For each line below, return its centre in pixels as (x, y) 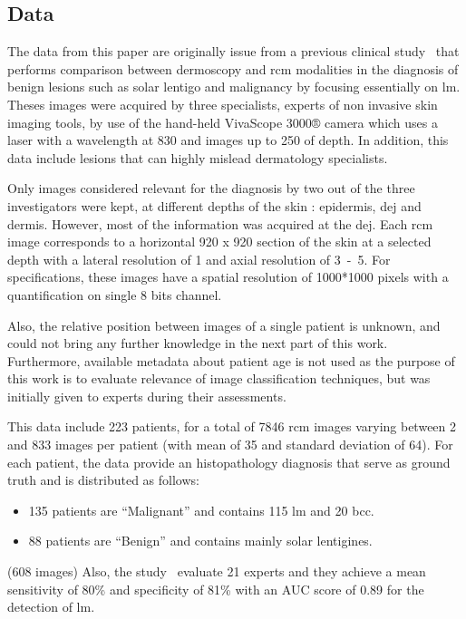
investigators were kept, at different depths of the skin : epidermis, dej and (214, 205)
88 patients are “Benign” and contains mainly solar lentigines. (200, 541)
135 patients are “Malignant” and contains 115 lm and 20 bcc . (201, 510)
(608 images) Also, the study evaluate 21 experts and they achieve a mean (217, 571)
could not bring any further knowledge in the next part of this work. (198, 343)
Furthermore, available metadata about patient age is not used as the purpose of (231, 360)
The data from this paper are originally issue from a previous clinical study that (233, 51)
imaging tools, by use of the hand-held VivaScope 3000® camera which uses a (223, 122)
